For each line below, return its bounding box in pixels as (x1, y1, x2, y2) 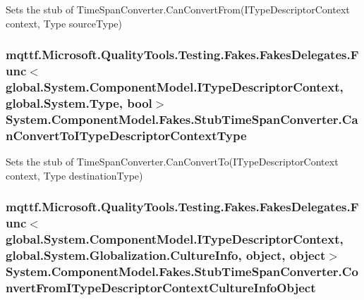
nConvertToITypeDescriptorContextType (6, 126, 247, 144)
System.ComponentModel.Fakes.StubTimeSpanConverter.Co (6, 262, 358, 280)
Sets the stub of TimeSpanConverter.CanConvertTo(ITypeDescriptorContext (6, 154, 339, 169)
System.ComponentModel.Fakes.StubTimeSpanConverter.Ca (6, 110, 358, 127)
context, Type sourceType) (6, 15, 122, 30)
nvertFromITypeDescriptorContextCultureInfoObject (6, 278, 316, 296)
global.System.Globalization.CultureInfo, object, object (6, 246, 326, 263)
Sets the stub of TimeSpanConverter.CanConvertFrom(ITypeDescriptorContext (6, 2, 350, 16)
